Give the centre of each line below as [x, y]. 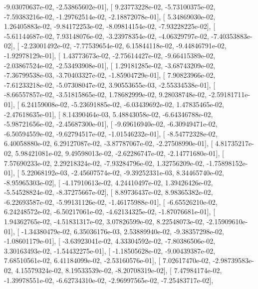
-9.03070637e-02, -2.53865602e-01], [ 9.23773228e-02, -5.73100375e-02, [110, 6]
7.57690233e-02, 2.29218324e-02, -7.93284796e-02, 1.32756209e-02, [104, 163]
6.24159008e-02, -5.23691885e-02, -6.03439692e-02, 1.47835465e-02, [123, 104]
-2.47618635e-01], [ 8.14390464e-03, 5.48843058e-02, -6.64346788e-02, [109, 114]
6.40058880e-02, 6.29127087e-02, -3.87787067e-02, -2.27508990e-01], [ [109, 143]
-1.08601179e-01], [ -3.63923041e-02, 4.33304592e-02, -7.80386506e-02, [110, 241]
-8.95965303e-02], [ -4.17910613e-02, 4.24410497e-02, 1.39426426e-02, [109, 182]
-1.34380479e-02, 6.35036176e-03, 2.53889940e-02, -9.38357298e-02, [123, 231]
